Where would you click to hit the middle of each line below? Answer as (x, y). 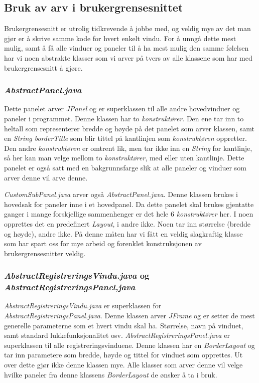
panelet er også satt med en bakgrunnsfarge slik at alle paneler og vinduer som (125, 167)
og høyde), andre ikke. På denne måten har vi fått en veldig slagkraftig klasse (123, 233)
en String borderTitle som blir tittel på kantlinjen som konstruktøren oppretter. (125, 138)
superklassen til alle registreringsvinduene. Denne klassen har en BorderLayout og (129, 345)
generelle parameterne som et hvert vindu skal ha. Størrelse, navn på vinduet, (124, 325)
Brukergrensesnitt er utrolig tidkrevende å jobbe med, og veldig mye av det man (127, 28)
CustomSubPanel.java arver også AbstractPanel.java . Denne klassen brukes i (121, 194)
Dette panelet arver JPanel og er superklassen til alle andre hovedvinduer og (122, 109)
